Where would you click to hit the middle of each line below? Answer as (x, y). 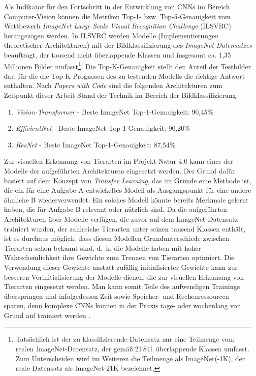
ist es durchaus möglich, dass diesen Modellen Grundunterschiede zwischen (117, 238)
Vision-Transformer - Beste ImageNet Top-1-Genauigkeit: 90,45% (114, 111)
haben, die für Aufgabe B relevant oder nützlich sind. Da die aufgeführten (115, 209)
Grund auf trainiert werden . (47, 315)
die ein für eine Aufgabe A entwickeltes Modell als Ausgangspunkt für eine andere (128, 190)
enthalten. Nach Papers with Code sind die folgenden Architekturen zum (113, 85)
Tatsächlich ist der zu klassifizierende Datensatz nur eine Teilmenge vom (125, 339)
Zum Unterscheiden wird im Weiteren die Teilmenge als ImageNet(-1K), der (130, 358)
